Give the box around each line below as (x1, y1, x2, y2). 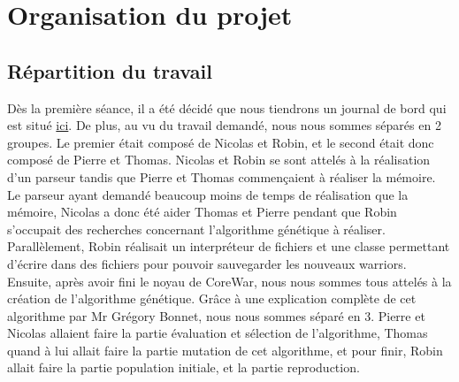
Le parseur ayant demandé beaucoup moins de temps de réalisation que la (7, 185, 409, 203)
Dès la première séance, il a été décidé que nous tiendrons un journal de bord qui (7, 98, 447, 117)
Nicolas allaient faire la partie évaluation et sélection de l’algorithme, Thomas (7, 324, 428, 342)
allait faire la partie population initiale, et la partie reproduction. (7, 358, 360, 377)
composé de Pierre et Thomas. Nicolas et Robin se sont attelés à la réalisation (7, 150, 431, 169)
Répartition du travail (7, 57, 212, 84)
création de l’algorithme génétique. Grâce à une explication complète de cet (7, 289, 417, 308)
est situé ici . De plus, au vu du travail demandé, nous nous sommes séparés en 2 (7, 116, 441, 134)
